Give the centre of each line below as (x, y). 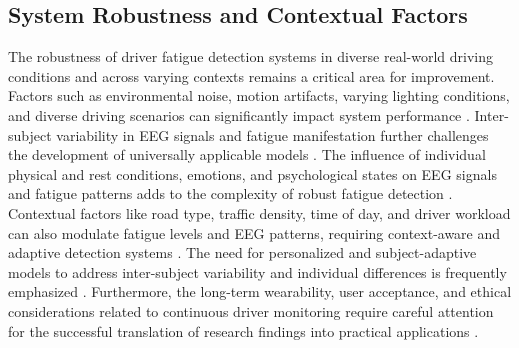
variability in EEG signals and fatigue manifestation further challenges (272, 134)
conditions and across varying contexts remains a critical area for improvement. (251, 75)
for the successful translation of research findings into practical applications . (243, 330)
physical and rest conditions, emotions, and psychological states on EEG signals (252, 173)
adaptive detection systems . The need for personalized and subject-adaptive (242, 252)
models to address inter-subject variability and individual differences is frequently (257, 271)
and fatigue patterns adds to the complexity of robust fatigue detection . (230, 193)
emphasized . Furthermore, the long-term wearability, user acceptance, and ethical (260, 291)
